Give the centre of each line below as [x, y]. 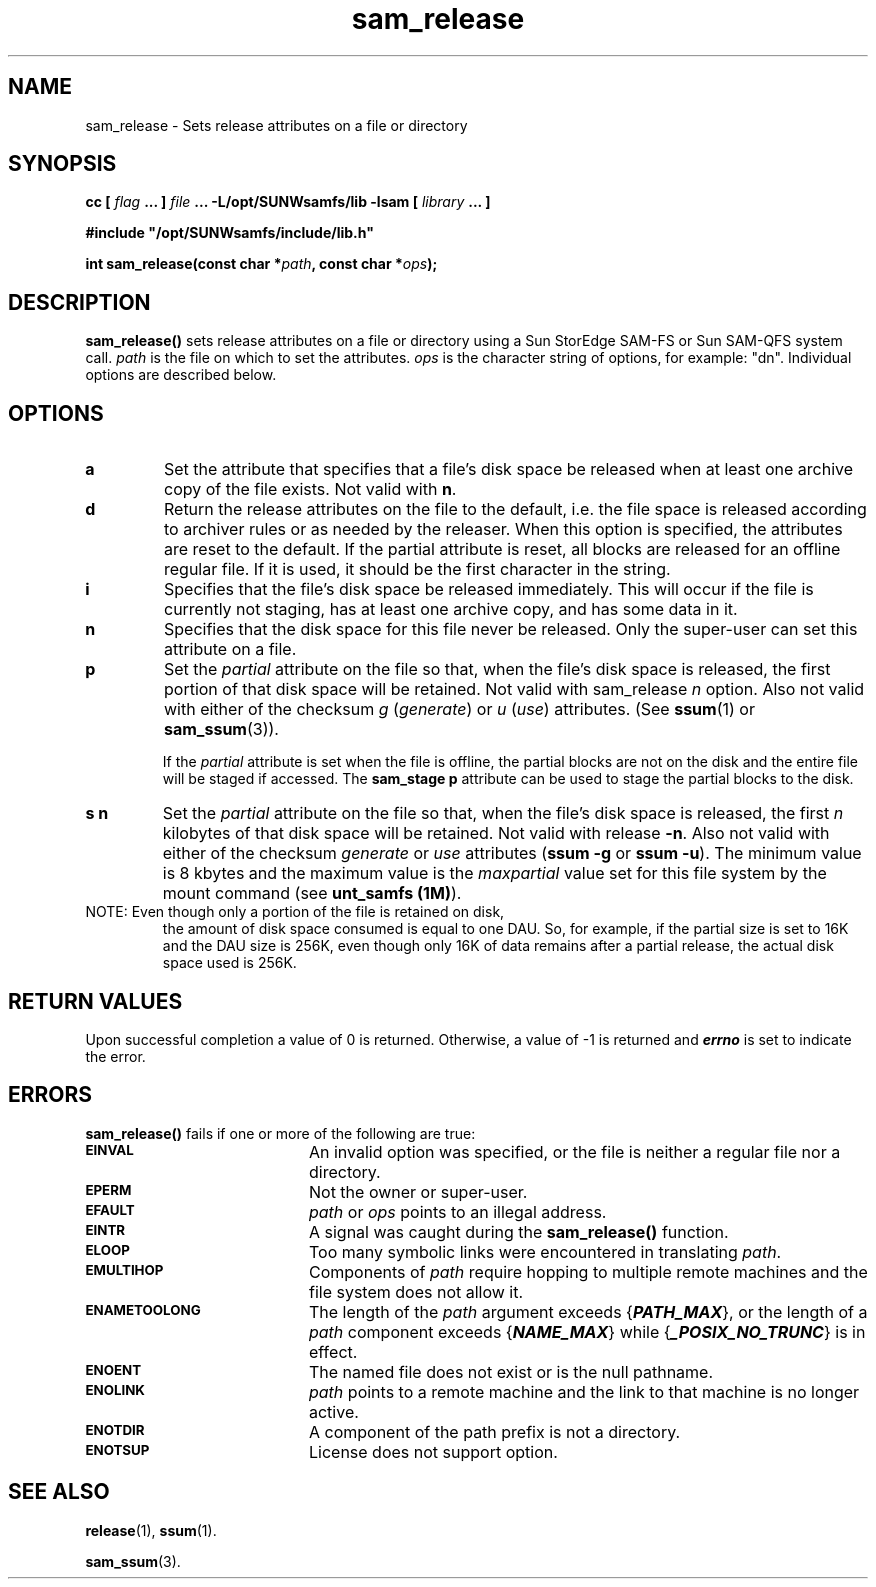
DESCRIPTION [79, 302]
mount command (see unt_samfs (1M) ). [312, 893]
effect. [333, 1351]
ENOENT [113, 1369]
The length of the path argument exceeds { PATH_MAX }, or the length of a [588, 1311]
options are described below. [181, 375]
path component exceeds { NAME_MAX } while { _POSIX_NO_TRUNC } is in [587, 1331]
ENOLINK [115, 1389]
